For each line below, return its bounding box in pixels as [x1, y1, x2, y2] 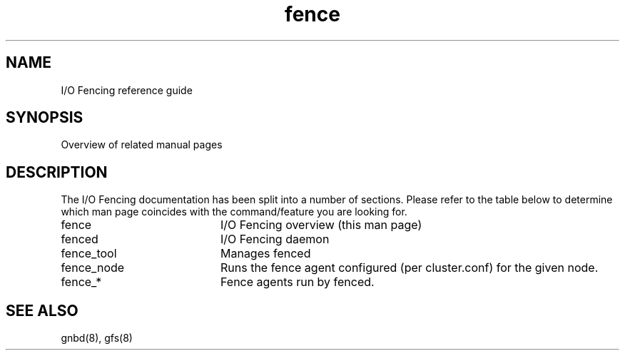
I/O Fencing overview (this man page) [220, 218, 422, 233]
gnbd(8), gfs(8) [61, 332, 133, 345]
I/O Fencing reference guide [61, 83, 193, 96]
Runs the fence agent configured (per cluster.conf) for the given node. [220, 260, 599, 275]
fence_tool [61, 246, 117, 261]
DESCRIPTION [6, 163, 108, 181]
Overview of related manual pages [61, 138, 223, 151]
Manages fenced [220, 246, 311, 261]
